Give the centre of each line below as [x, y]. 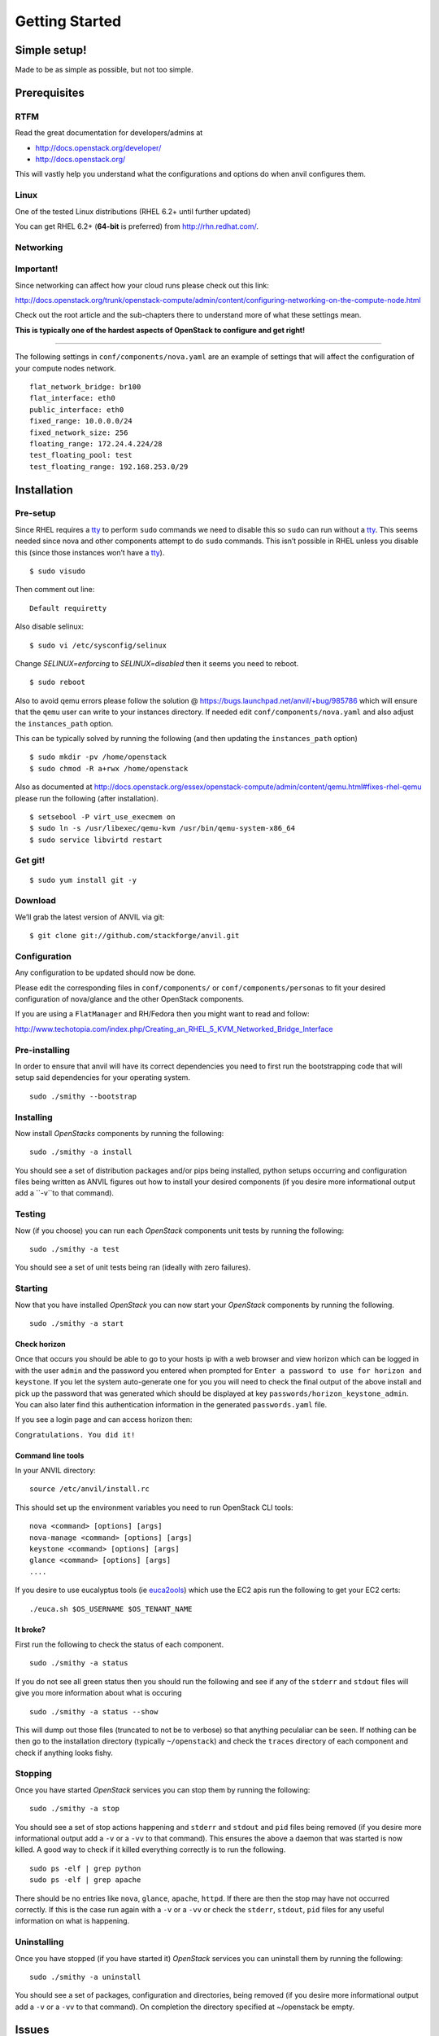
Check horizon [40, 1344]
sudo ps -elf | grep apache [85, 1880]
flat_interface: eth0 [72, 398]
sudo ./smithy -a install [81, 1152]
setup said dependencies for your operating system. [103, 1077]
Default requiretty [68, 608]
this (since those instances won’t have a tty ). [90, 552]
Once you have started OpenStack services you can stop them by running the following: [163, 1790]
